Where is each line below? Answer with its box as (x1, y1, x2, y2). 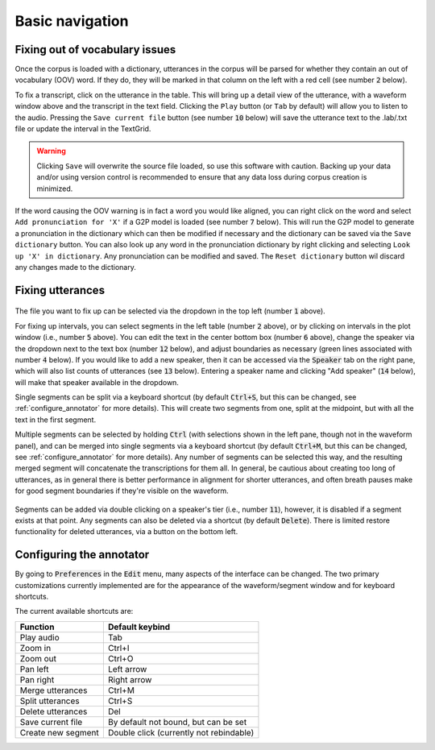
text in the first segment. (14, 415, 97, 425)
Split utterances (19, 695, 80, 706)
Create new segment (19, 727, 100, 738)
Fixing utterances (14, 283, 105, 297)
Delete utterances (19, 706, 88, 717)
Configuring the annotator (14, 548, 150, 561)
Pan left (19, 663, 49, 674)
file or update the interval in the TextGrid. (14, 124, 151, 134)
